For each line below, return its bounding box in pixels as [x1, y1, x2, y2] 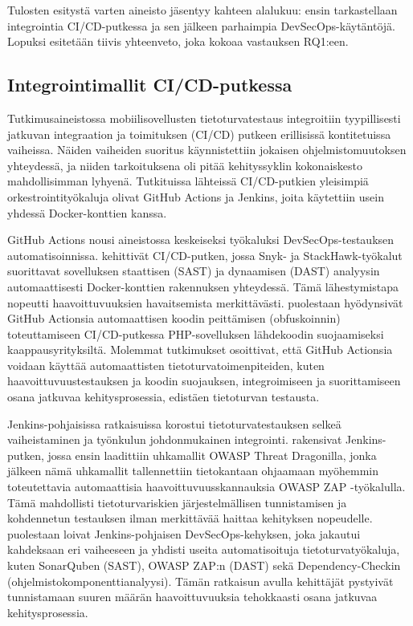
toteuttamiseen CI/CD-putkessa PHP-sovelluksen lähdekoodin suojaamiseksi [7, 325, 384, 342]
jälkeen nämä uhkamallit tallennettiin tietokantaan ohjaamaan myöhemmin [7, 462, 379, 479]
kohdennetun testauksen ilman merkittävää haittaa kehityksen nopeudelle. [7, 510, 373, 526]
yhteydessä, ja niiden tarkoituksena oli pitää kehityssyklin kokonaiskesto [7, 156, 362, 173]
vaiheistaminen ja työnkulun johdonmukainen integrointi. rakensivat [7, 431, 342, 448]
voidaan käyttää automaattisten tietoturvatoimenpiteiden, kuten [7, 356, 325, 373]
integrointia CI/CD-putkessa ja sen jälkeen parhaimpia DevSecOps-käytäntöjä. [7, 17, 396, 34]
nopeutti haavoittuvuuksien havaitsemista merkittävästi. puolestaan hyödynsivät [7, 294, 403, 311]
